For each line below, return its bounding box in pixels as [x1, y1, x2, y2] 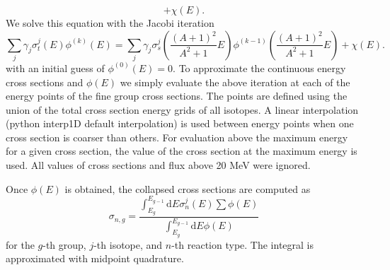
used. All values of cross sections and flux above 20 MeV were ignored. [6, 158, 311, 172]
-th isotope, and [93, 237, 163, 252]
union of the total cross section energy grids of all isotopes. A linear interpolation [6, 102, 359, 117]
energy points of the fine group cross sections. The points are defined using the [6, 88, 348, 103]
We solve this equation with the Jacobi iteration [6, 16, 214, 30]
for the [6, 237, 35, 252]
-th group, [42, 237, 86, 252]
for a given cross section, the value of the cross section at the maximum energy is [6, 143, 357, 158]
